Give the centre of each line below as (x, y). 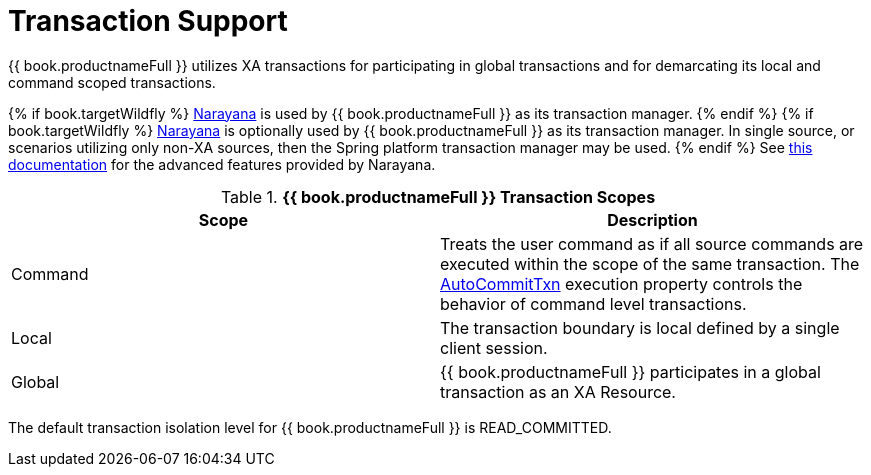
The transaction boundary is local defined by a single (640, 327)
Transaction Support (148, 21)
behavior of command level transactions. (593, 303)
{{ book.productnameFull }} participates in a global (630, 371)
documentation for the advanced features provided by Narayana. (222, 164)
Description (652, 219)
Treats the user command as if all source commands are (652, 243)
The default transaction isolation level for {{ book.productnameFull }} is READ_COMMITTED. (310, 427)
